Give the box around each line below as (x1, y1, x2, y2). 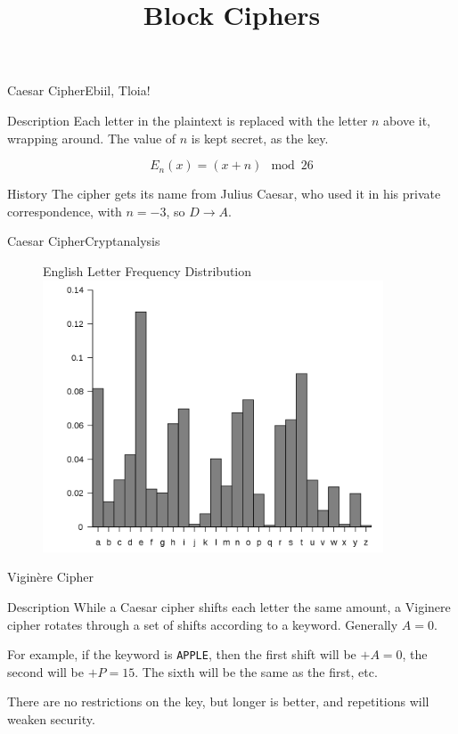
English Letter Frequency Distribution (43, 261, 252, 280)
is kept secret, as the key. (191, 128, 329, 147)
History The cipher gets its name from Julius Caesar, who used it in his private (7, 184, 441, 203)
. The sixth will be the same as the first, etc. (135, 662, 378, 681)
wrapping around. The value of (7, 128, 176, 147)
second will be (7, 662, 85, 681)
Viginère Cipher (7, 567, 94, 586)
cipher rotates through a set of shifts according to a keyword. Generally (7, 615, 398, 633)
